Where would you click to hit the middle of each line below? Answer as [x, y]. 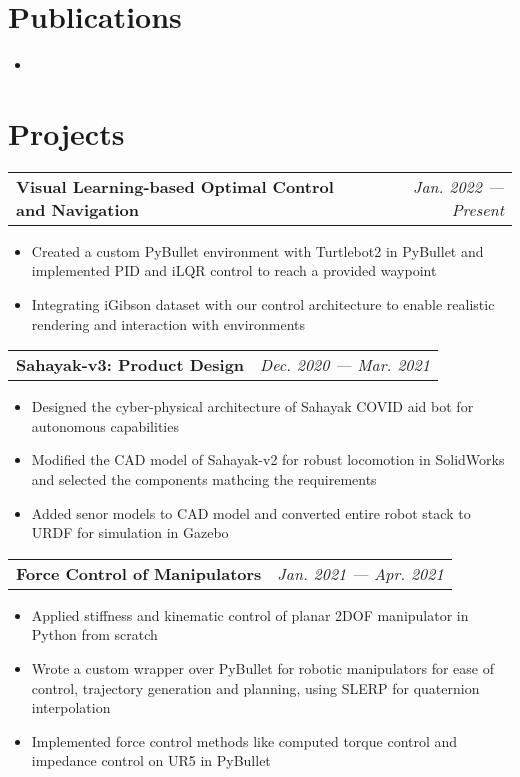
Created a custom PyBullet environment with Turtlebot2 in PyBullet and [257, 250]
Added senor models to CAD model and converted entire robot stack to [251, 512]
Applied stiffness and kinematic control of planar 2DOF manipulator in [250, 614]
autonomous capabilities [105, 425]
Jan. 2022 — [458, 186]
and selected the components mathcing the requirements [204, 479]
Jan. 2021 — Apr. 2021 [360, 573]
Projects [66, 132]
